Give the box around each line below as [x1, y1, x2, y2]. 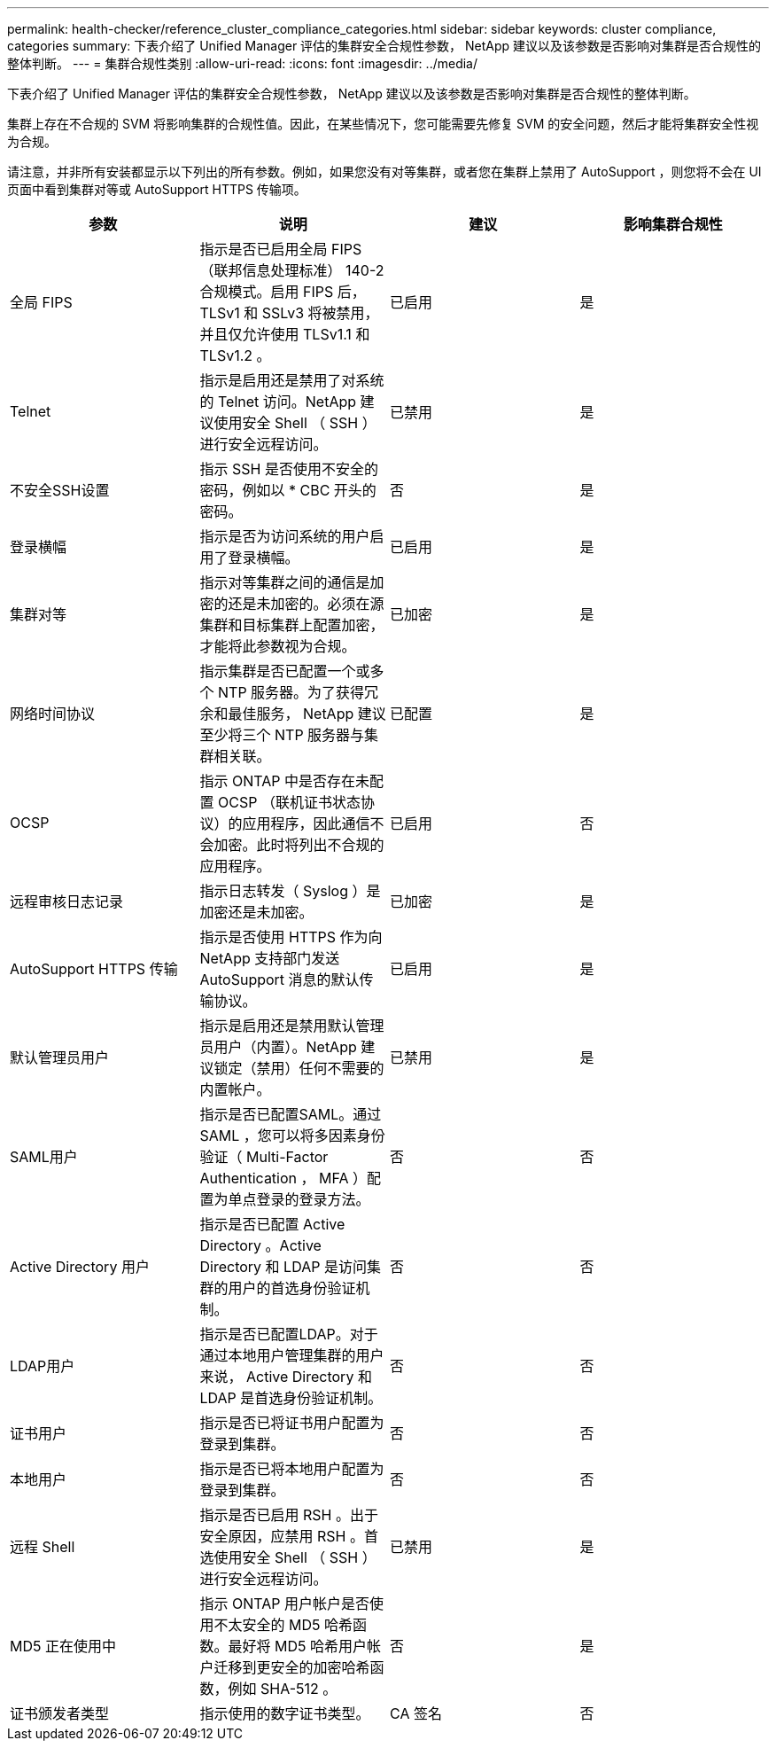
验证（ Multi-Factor [199, 1148, 329, 1166]
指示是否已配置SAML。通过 [199, 1105, 382, 1123]
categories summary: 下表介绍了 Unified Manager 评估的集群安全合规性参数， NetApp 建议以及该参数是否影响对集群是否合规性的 [7, 38, 762, 53]
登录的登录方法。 [256, 1190, 370, 1208]
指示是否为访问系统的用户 [199, 527, 370, 545]
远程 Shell [10, 1538, 75, 1556]
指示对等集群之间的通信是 [199, 574, 370, 591]
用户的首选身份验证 [228, 1279, 356, 1297]
